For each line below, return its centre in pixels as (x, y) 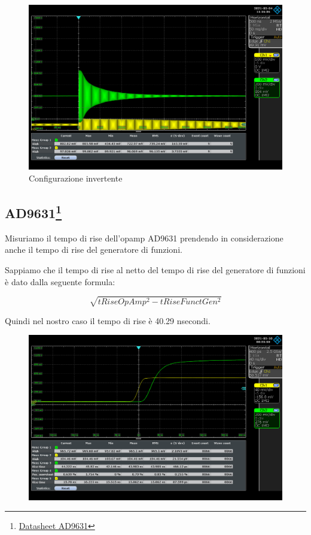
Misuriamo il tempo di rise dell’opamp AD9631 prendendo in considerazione (144, 238)
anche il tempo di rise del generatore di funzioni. (94, 250)
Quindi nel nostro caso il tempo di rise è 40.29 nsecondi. (108, 320)
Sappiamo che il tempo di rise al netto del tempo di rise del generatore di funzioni (155, 269)
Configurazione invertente (76, 178)
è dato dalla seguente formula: (60, 281)
